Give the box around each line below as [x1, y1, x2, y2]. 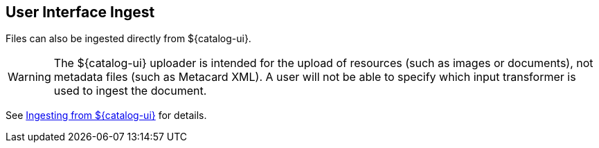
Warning [8, 70, 51, 84]
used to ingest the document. [53, 84, 207, 98]
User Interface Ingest [6, 3, 155, 21]
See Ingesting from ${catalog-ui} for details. [6, 109, 207, 122]
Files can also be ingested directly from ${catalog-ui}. [6, 33, 251, 45]
